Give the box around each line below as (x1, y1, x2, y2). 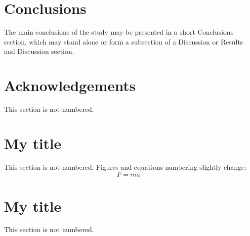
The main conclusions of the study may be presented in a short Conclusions (4, 27, 234, 37)
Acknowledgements (4, 75, 136, 95)
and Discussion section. (4, 46, 74, 56)
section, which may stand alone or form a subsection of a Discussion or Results (4, 36, 243, 47)
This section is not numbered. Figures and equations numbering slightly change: (4, 161, 247, 172)
